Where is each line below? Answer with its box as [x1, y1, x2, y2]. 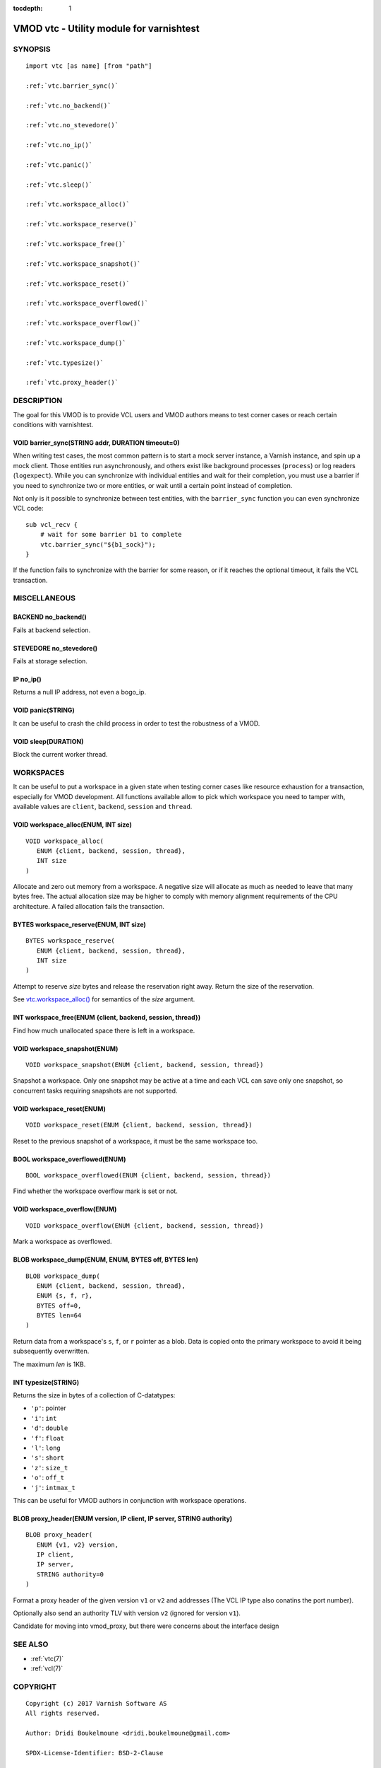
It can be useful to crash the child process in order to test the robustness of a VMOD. [13, 719, 260, 728]
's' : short [30, 1453, 65, 1462]
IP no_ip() [13, 675, 42, 684]
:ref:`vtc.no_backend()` [25, 101, 111, 110]
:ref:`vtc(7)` [30, 1654, 64, 1663]
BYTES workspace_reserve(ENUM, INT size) [13, 920, 146, 929]
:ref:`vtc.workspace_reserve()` [25, 220, 138, 228]
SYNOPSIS [13, 44, 51, 54]
